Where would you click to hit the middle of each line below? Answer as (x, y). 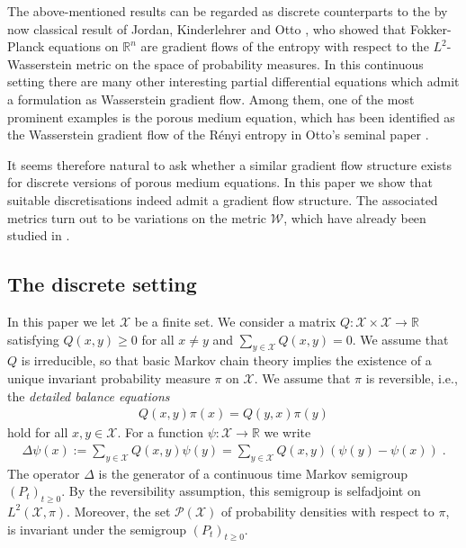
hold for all (38, 432)
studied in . (39, 235)
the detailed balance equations (89, 395)
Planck (26, 46)
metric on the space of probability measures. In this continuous (250, 63)
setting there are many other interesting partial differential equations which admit (233, 81)
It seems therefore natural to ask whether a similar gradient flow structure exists (229, 164)
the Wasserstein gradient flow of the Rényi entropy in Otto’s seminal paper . (218, 135)
